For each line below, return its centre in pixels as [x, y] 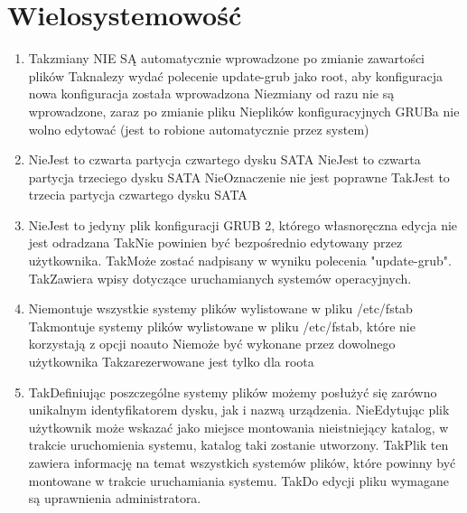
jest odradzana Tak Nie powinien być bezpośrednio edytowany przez [215, 243]
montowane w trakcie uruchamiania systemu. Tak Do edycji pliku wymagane [238, 480]
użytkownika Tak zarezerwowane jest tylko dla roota [171, 362]
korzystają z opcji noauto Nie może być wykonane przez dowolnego [212, 344]
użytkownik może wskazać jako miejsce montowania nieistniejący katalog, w [238, 427]
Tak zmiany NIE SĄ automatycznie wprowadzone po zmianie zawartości [227, 58]
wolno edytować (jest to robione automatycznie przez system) [199, 129]
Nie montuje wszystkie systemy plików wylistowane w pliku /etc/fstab [220, 308]
